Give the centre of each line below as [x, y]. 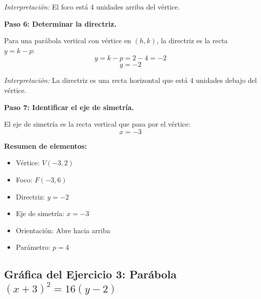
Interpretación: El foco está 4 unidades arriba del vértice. [92, 7]
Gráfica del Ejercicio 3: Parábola [90, 274]
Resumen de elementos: [46, 145]
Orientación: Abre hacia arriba [63, 230]
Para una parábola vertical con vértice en [68, 40]
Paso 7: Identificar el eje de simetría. [69, 107]
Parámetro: [33, 247]
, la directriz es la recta [192, 40]
